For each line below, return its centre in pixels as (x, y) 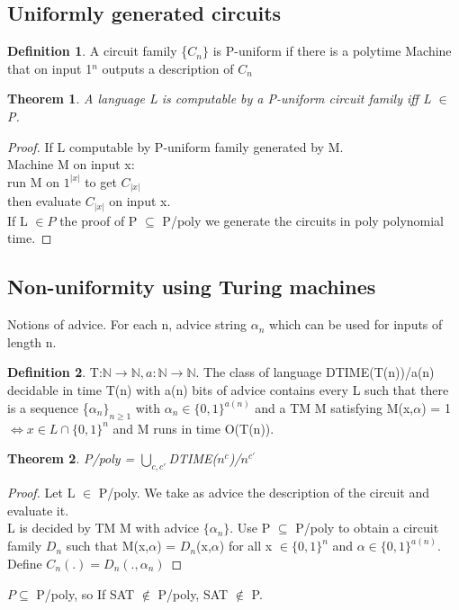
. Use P (250, 528)
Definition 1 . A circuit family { (98, 51)
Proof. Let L (41, 493)
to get (101, 181)
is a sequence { (48, 408)
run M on (34, 181)
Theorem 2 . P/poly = (71, 458)
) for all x (246, 546)
